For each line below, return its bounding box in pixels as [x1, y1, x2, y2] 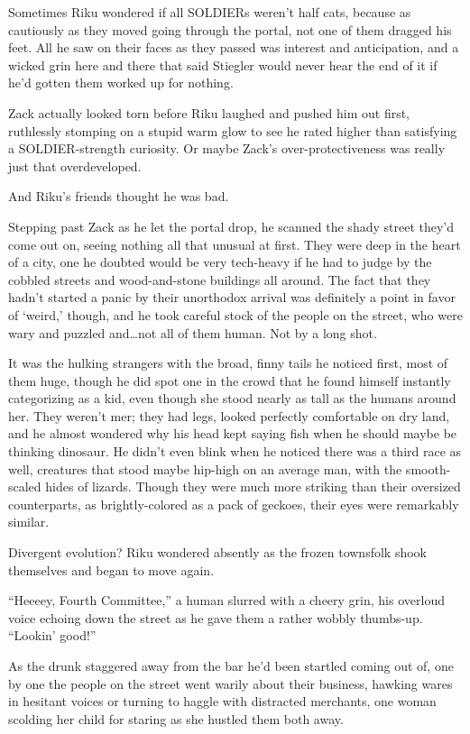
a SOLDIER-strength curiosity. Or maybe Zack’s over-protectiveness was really [8, 139, 446, 158]
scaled [8, 477, 41, 496]
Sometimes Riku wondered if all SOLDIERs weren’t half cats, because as [8, 3, 411, 21]
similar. [8, 512, 50, 531]
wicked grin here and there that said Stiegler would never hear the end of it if [8, 55, 438, 74]
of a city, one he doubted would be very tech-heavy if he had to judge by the [8, 252, 432, 271]
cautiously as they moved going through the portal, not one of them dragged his [8, 20, 452, 39]
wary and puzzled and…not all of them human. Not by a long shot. [8, 323, 377, 342]
